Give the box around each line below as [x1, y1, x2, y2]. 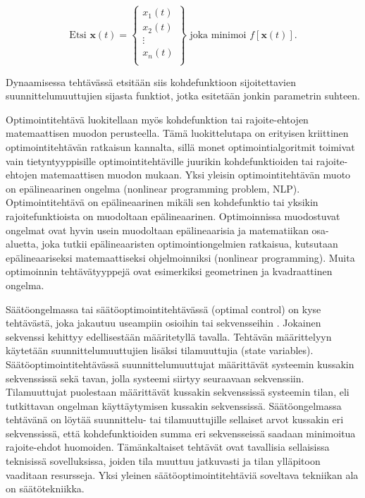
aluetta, [6, 236, 39, 251]
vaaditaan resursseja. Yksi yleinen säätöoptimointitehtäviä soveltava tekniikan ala [6, 467, 359, 482]
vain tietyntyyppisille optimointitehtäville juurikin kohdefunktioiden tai [6, 153, 314, 168]
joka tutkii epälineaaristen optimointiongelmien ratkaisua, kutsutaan [42, 236, 338, 251]
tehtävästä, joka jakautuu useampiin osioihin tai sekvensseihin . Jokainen [6, 315, 321, 330]
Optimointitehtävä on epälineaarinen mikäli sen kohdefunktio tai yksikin [6, 195, 318, 209]
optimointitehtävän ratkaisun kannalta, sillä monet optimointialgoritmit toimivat [6, 140, 355, 154]
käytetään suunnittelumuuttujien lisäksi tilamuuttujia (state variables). [6, 343, 314, 358]
